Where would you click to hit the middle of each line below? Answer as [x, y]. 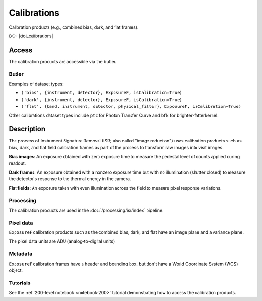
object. [16, 270]
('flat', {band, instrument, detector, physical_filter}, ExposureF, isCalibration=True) [131, 106]
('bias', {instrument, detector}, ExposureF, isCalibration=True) [102, 93]
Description [27, 129]
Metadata [21, 254]
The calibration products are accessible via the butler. [63, 61]
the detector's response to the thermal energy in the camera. [70, 179]
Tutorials [20, 283]
